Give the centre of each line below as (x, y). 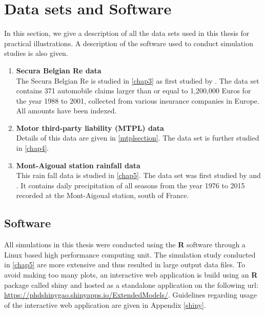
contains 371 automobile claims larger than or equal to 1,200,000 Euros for (134, 91)
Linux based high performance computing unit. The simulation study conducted (130, 254)
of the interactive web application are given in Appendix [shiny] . (105, 305)
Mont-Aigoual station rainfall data (78, 165)
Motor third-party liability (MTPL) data (90, 127)
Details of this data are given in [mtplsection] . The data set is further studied (138, 138)
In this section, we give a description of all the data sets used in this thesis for (127, 33)
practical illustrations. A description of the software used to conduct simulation (129, 43)
